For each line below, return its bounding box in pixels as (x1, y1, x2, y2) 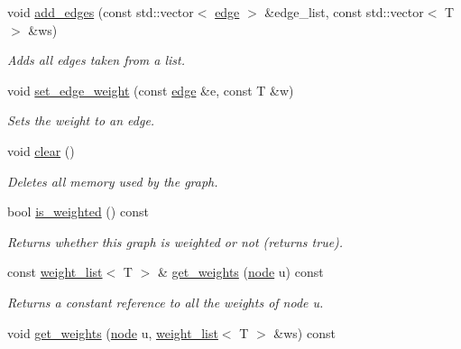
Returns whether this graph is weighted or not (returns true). (7, 232, 344, 251)
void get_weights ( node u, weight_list (7, 323, 218, 342)
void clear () (7, 141, 75, 160)
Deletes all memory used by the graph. (7, 171, 218, 190)
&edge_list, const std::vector (264, 3, 424, 21)
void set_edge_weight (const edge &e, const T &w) (7, 80, 294, 99)
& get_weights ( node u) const (157, 262, 324, 281)
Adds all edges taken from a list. (7, 51, 186, 69)
